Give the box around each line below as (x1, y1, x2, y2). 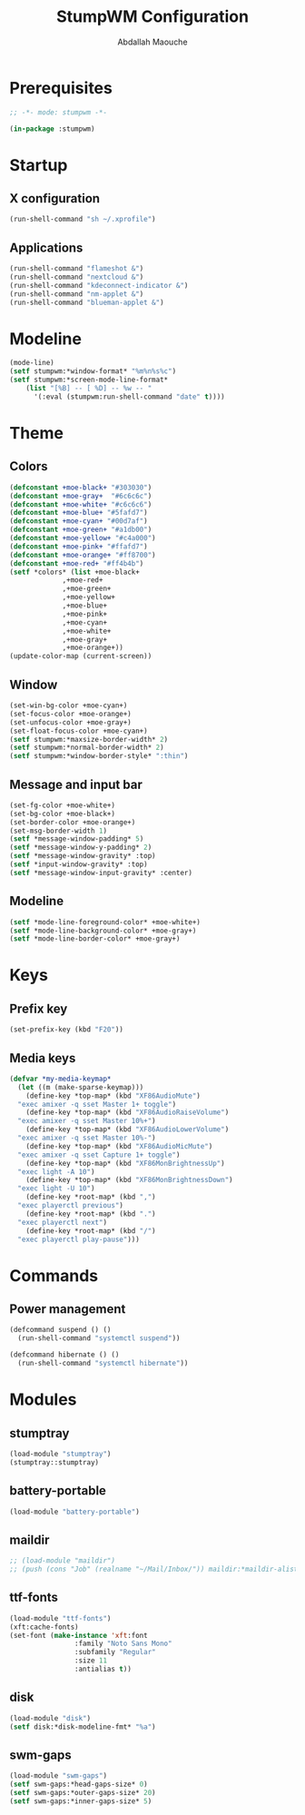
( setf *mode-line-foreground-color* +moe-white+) (9, 917, 202, 927)
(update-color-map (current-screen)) (9, 652, 152, 661)
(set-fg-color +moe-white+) (9, 801, 116, 810)
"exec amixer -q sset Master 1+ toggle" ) (17, 1100, 177, 1109)
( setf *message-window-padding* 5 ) (9, 834, 144, 843)
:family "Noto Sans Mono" (74, 1639, 172, 1649)
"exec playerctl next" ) (17, 1218, 107, 1227)
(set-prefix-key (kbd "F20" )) (9, 1025, 124, 1034)
